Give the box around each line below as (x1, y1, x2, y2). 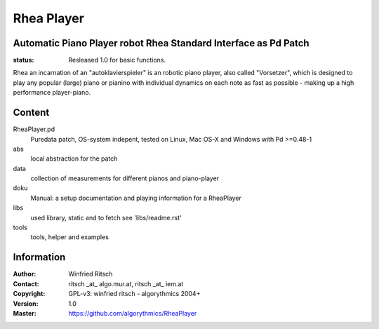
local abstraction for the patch (30, 154, 118, 163)
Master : (13, 309, 36, 317)
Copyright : (13, 290, 46, 298)
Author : (13, 270, 36, 278)
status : (13, 56, 34, 65)
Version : (13, 299, 39, 308)
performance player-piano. (13, 88, 91, 97)
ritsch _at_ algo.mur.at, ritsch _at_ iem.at (68, 279, 184, 288)
